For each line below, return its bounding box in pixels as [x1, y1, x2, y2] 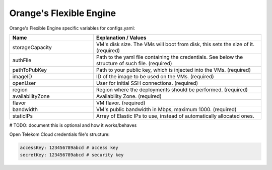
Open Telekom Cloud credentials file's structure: [9, 131, 110, 137]
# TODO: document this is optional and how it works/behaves [9, 122, 137, 128]
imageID [12, 73, 32, 80]
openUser [12, 79, 36, 86]
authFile [12, 57, 32, 64]
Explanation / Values [96, 34, 147, 41]
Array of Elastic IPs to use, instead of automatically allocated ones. [96, 112, 254, 119]
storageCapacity [12, 44, 52, 51]
